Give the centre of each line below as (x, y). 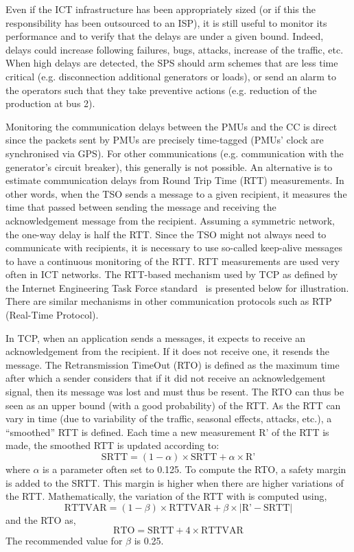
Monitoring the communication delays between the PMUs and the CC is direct (172, 126)
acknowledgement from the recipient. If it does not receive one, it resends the (168, 351)
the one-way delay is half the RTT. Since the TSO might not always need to (166, 234)
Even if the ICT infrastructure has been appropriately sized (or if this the (161, 9)
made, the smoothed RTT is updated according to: (113, 445)
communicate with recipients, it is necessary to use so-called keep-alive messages (174, 248)
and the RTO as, (41, 519)
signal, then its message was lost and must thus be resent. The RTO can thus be (175, 392)
